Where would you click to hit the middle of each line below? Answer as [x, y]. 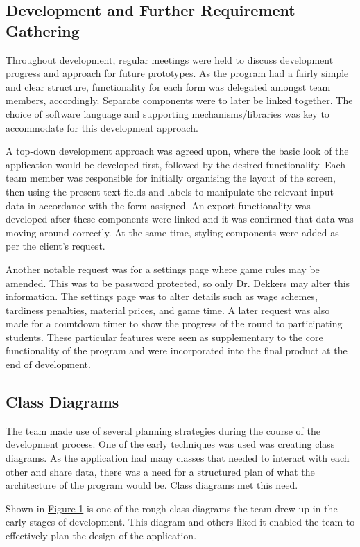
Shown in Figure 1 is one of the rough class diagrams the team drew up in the [172, 508]
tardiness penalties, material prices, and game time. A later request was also [168, 310]
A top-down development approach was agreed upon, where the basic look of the [177, 151]
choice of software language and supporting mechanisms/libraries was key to [168, 113]
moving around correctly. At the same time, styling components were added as [172, 232]
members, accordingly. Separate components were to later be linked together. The [179, 100]
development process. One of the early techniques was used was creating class [170, 444]
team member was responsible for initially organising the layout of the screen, [171, 178]
